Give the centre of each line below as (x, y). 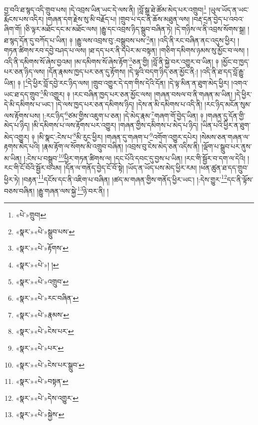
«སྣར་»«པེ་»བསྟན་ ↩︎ (42, 381)
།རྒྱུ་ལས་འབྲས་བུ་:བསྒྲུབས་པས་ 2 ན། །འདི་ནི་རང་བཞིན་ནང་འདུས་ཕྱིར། (155, 40)
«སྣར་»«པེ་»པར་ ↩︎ (40, 348)
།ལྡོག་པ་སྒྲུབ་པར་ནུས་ (227, 146)
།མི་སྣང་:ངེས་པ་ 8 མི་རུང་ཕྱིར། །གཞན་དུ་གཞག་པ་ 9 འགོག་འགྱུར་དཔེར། (118, 136)
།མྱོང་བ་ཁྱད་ (235, 61)
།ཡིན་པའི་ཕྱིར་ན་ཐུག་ (226, 125)
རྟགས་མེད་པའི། (22, 146)
